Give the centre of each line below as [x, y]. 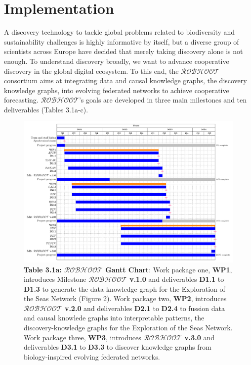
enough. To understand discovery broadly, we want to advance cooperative [117, 61]
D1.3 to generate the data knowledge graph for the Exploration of [125, 288]
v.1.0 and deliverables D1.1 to [177, 279]
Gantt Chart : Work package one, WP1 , [168, 269]
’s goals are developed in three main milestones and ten [163, 100]
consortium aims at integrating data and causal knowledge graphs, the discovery [125, 80]
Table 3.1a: [43, 269]
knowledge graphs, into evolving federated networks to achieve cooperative [117, 90]
